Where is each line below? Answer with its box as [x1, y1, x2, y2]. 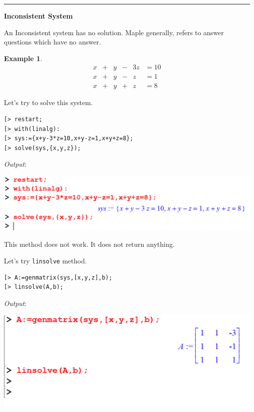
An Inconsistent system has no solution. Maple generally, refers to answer [4, 27, 224, 37]
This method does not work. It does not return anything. [4, 239, 175, 249]
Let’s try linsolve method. [4, 255, 87, 265]
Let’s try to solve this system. [4, 97, 93, 108]
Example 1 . [4, 53, 42, 63]
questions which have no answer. [4, 37, 101, 47]
